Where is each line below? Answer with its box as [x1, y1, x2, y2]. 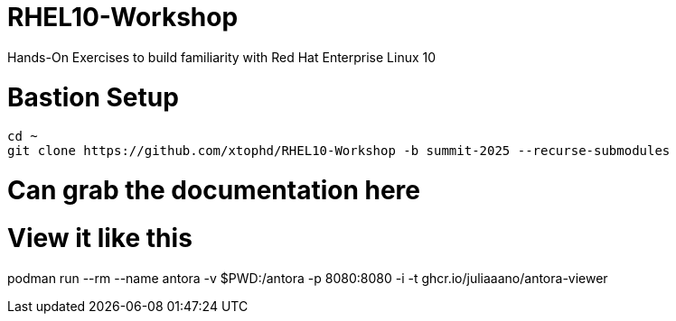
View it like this [7, 222, 192, 253]
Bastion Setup [7, 81, 179, 113]
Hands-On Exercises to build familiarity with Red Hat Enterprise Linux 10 [7, 49, 437, 65]
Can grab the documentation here [7, 175, 420, 206]
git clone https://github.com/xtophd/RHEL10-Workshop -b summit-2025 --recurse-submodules [7, 143, 671, 159]
